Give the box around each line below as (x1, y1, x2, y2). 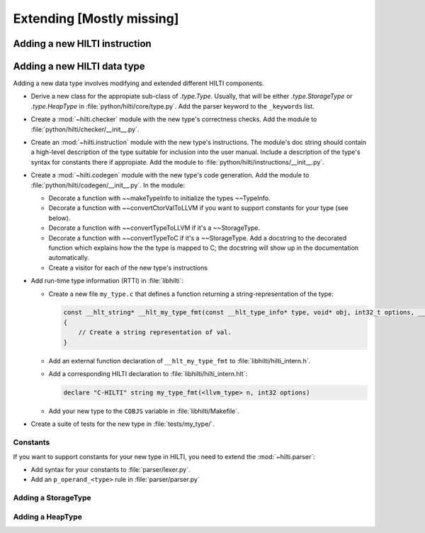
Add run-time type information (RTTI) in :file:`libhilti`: (30, 277, 184, 285)
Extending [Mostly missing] (13, 11, 179, 26)
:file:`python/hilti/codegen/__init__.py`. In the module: (30, 181, 186, 189)
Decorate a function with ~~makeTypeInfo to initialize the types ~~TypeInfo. (48, 194, 271, 202)
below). (48, 214, 71, 222)
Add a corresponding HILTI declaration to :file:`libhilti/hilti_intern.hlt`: (48, 370, 248, 378)
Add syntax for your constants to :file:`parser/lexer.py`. (30, 465, 191, 473)
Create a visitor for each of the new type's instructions (48, 263, 208, 272)
